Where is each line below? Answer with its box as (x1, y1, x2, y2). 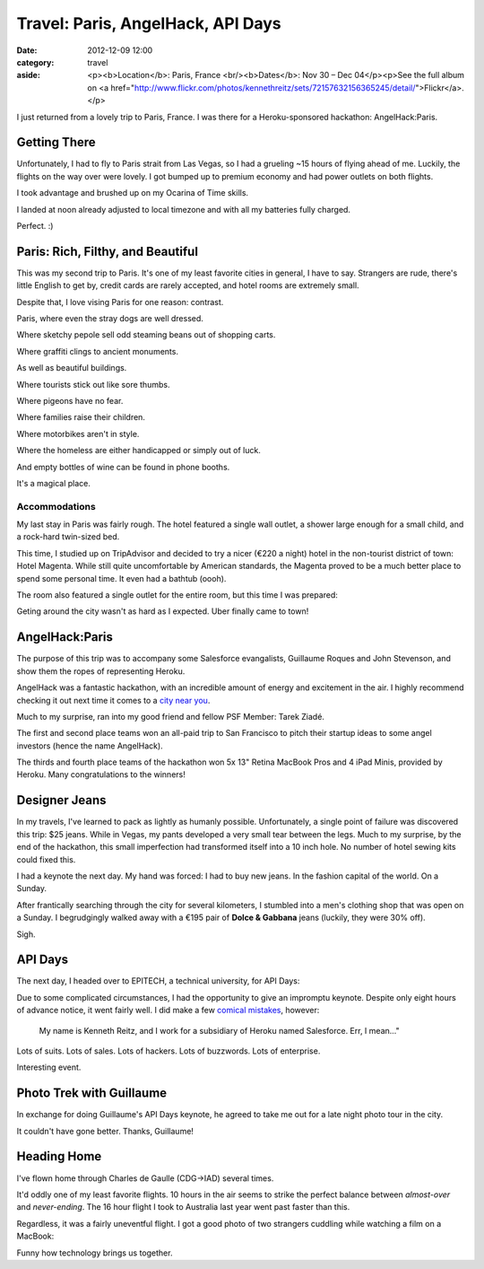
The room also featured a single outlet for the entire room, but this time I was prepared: (16, 590, 338, 600)
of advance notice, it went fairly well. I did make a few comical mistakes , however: (16, 1005, 320, 1016)
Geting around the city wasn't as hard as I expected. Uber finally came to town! (16, 606, 309, 617)
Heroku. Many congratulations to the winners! (16, 769, 186, 780)
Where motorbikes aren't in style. (16, 428, 140, 439)
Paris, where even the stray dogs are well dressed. (16, 313, 203, 324)
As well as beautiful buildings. (16, 363, 127, 373)
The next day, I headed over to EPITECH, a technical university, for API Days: (16, 976, 300, 986)
